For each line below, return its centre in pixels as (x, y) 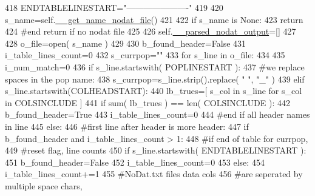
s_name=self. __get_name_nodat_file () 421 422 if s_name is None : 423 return (154, 19)
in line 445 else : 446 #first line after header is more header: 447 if (127, 126)
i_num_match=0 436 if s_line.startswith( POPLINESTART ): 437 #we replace (155, 66)
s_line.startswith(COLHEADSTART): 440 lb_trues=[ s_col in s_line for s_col (154, 91)
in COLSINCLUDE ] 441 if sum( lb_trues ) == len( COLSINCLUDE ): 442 (148, 102)
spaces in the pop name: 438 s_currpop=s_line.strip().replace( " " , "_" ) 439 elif (155, 79)
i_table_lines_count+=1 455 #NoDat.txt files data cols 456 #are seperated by (154, 174)
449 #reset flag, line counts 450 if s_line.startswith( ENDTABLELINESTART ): (156, 150)
